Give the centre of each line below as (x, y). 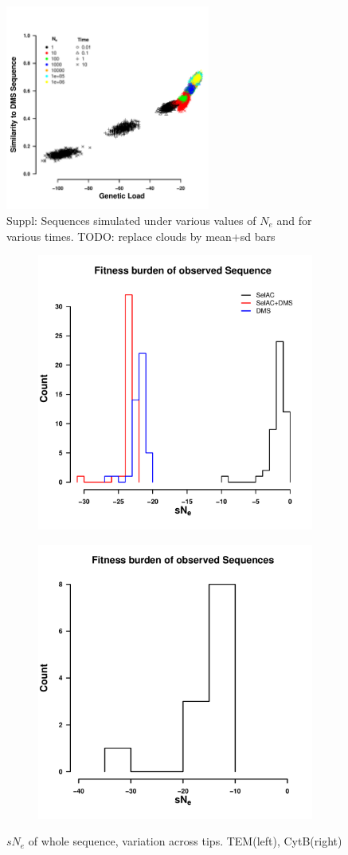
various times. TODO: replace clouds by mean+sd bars (141, 236)
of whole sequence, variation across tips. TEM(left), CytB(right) (185, 841)
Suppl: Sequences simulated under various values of (131, 220)
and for (294, 220)
